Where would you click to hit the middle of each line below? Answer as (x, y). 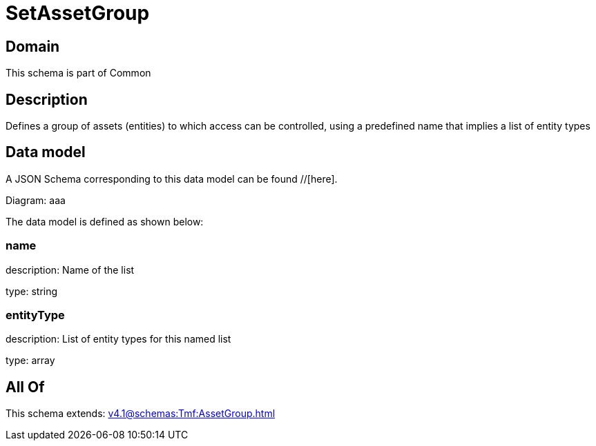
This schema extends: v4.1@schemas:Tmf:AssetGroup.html (141, 414)
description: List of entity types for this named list (118, 339)
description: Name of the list (70, 270)
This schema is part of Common (78, 73)
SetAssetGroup (78, 13)
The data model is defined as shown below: (105, 221)
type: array (30, 361)
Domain (33, 46)
